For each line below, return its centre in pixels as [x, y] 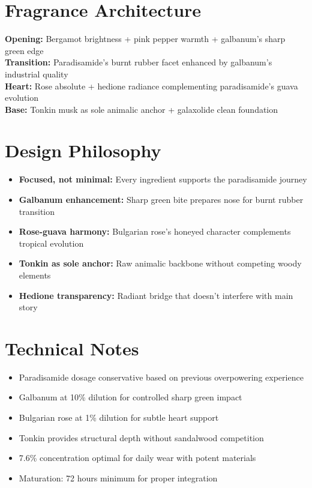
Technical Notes [72, 348]
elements [35, 275]
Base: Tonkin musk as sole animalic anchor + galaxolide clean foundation [142, 109]
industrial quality [37, 74]
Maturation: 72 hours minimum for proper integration [118, 477]
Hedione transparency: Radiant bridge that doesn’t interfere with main [156, 295]
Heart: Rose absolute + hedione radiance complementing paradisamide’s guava [151, 86]
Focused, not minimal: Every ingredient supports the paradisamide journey [163, 179]
